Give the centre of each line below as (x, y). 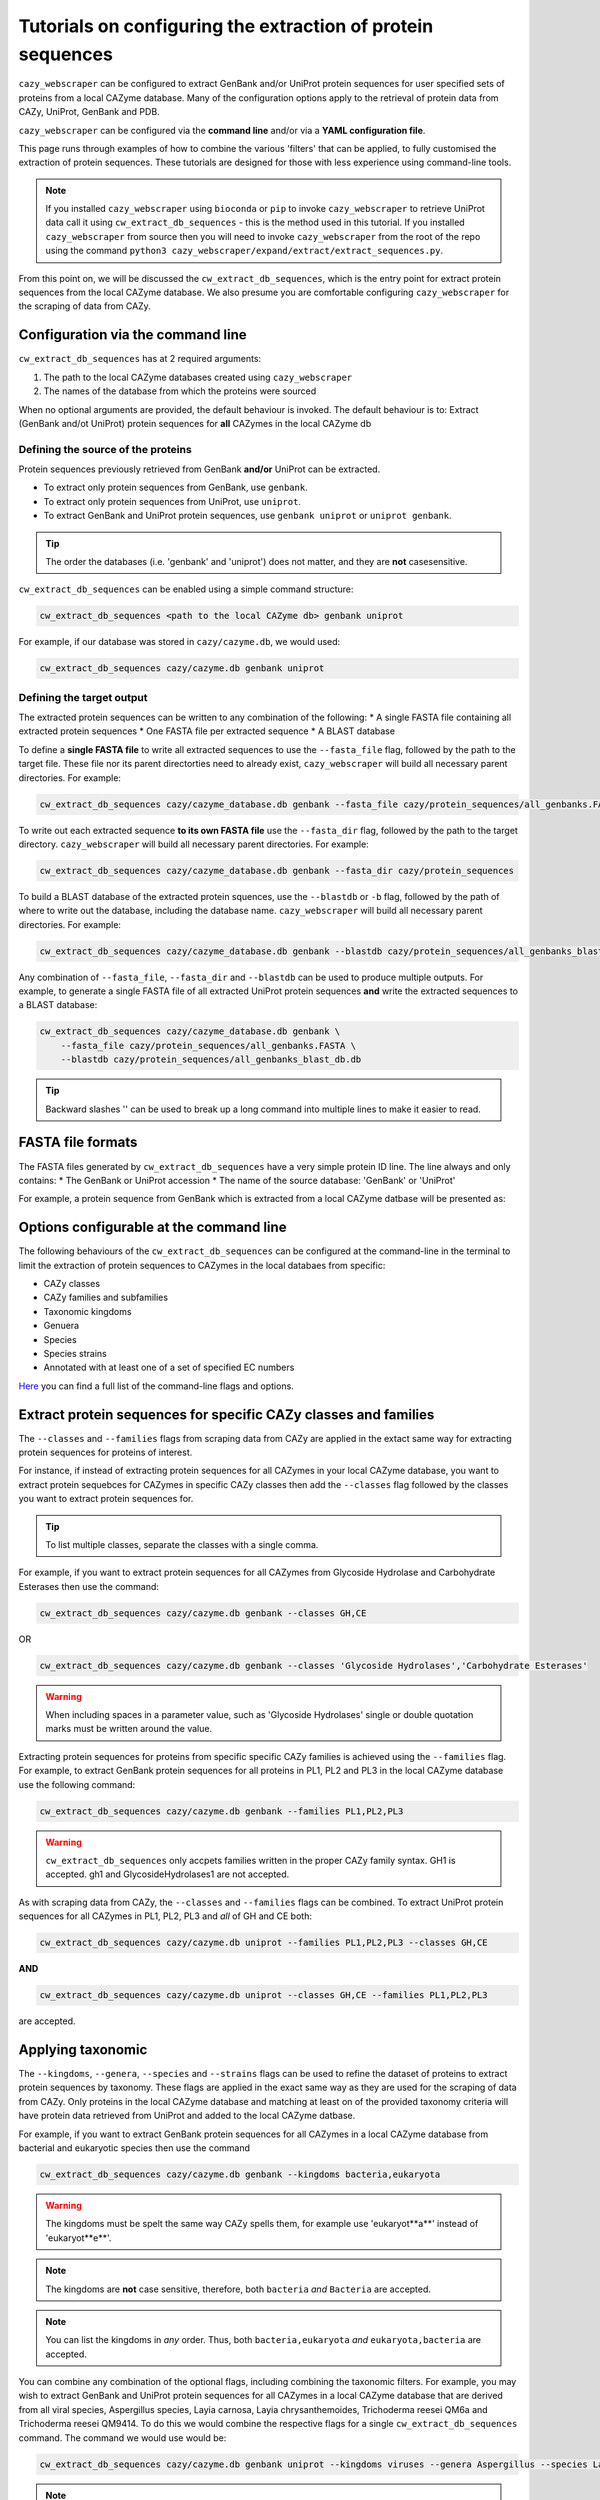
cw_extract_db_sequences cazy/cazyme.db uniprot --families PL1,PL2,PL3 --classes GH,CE (264, 1943)
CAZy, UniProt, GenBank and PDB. (89, 112)
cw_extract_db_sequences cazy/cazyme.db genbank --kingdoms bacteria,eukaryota (240, 2174)
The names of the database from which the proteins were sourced (180, 391)
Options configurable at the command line (152, 1227)
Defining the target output (83, 697)
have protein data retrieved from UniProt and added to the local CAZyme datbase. (187, 2116)
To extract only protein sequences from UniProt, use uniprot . (172, 501)
